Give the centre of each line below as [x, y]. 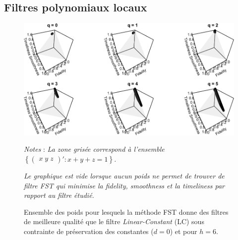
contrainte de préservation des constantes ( [89, 231]
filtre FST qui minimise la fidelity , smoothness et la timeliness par [124, 185]
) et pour [183, 231]
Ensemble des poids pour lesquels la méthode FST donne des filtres [126, 211]
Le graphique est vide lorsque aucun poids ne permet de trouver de [124, 176]
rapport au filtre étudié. [59, 195]
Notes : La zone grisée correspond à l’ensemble [94, 149]
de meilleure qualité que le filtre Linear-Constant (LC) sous [114, 221]
